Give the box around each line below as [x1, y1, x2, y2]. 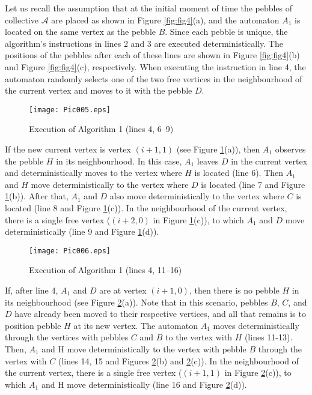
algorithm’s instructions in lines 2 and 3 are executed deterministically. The [5, 37, 283, 49]
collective [5, 13, 38, 26]
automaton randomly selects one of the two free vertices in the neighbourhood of [5, 72, 302, 85]
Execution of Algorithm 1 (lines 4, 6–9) [29, 122, 174, 135]
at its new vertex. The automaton [73, 319, 198, 331]
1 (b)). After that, [5, 190, 69, 202]
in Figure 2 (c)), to [224, 366, 292, 379]
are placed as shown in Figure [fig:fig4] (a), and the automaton [51, 13, 280, 26]
